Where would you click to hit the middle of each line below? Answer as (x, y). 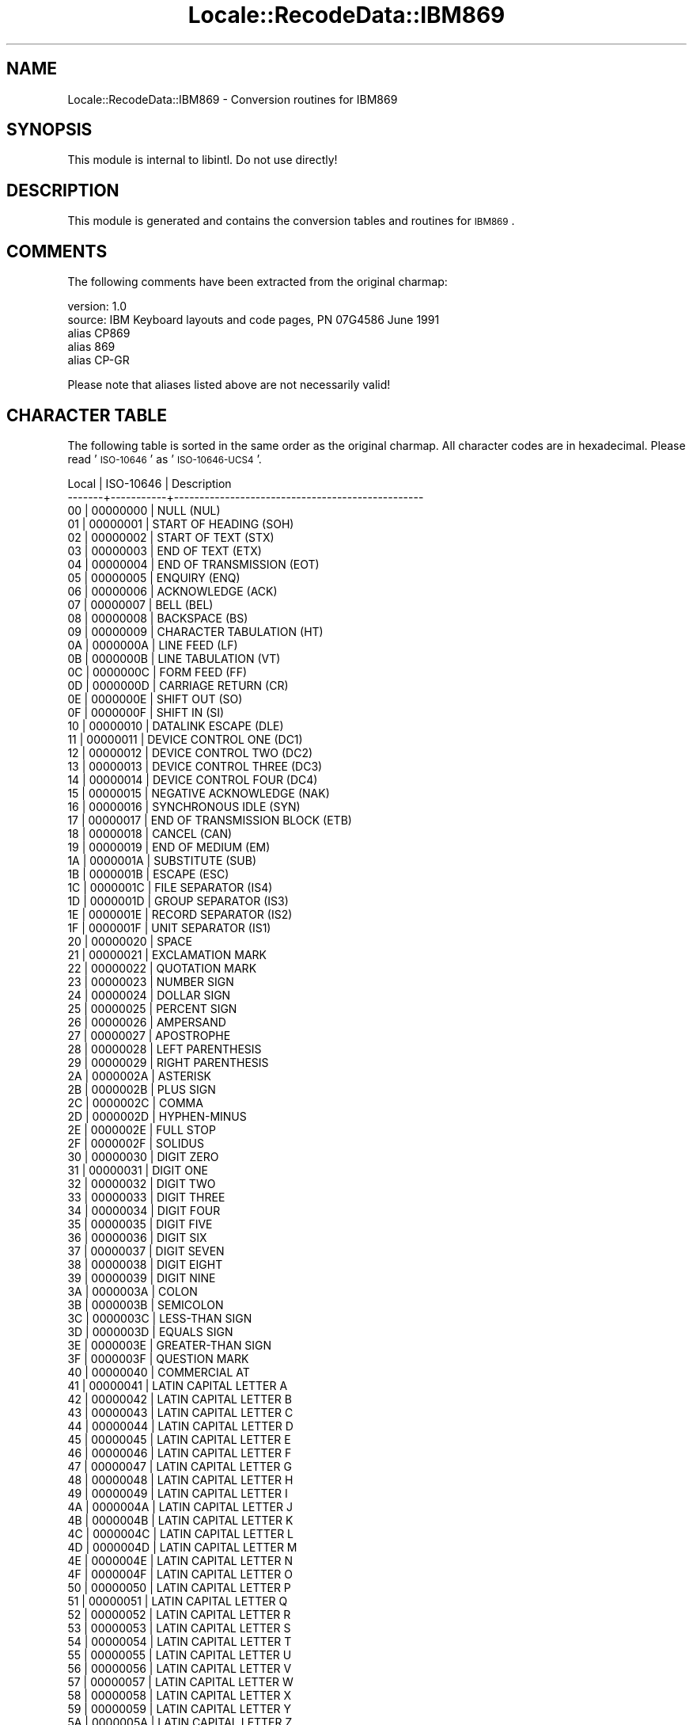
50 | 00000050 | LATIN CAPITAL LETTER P (179, 1587)
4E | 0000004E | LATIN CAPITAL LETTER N (180, 1560)
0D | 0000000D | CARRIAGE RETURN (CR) (178, 685)
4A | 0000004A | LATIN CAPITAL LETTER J (180, 1506)
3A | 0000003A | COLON (133, 1291)
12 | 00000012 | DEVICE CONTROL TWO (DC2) (190, 752)
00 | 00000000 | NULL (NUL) (144, 510)
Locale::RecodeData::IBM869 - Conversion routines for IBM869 (233, 99)
